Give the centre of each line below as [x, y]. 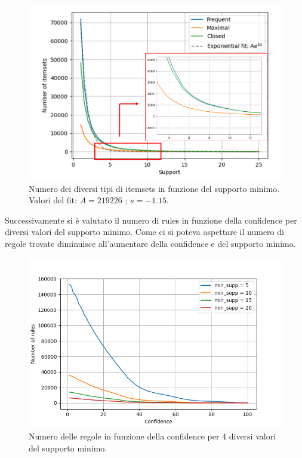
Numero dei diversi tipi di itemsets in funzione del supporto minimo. [154, 188]
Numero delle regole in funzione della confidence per [124, 436]
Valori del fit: [53, 200]
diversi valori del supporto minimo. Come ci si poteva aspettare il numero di [144, 232]
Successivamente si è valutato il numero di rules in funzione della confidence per [151, 220]
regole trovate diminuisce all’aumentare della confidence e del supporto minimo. [150, 244]
